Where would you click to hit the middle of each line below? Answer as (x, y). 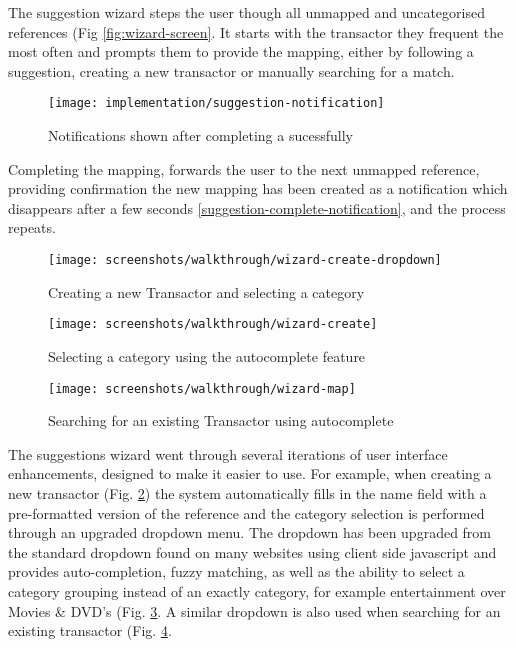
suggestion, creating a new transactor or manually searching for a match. (231, 70)
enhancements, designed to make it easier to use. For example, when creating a (250, 473)
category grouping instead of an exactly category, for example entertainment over (257, 590)
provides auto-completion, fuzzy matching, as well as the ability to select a (236, 571)
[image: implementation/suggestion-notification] (216, 103)
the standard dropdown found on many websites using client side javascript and (252, 551)
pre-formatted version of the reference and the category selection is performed (246, 512)
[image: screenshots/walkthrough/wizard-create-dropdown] (245, 260)
